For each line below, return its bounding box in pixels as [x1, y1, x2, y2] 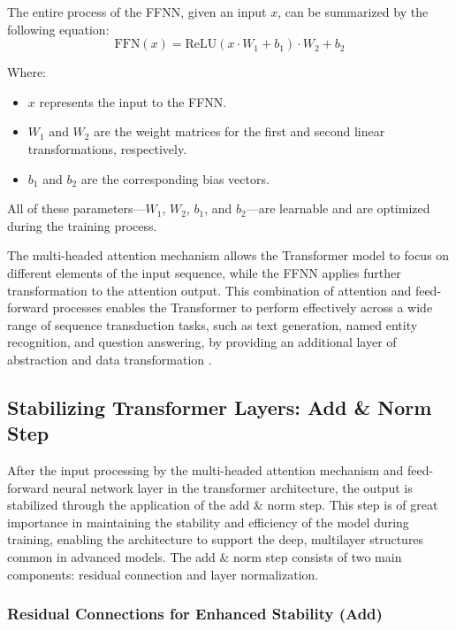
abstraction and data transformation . [7, 350, 212, 368]
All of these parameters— [7, 199, 146, 218]
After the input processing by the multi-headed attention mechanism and [7, 461, 404, 480]
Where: [7, 63, 46, 81]
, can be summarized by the [277, 3, 429, 20]
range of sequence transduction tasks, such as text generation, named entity [7, 315, 418, 334]
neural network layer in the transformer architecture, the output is [52, 478, 413, 496]
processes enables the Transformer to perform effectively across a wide [52, 298, 433, 317]
